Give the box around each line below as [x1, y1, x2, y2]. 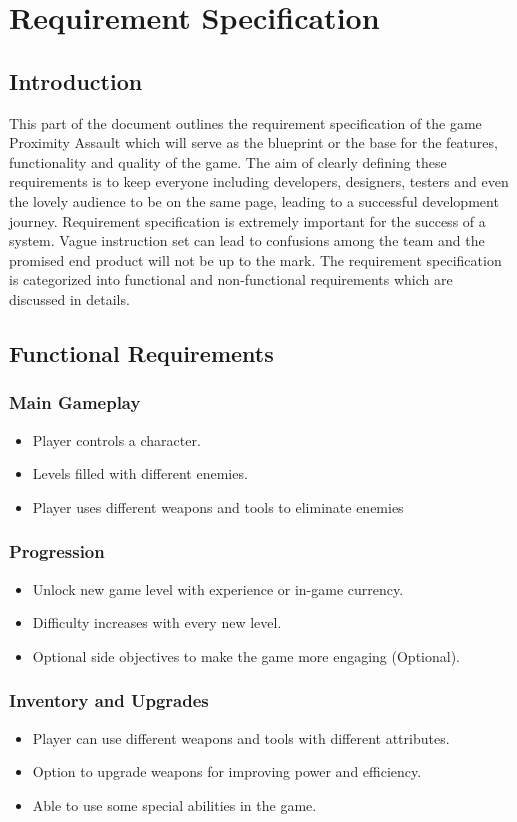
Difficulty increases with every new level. [32, 612, 282, 633]
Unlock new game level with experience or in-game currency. [32, 578, 404, 599]
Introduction [9, 65, 143, 96]
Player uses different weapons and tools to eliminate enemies [32, 496, 404, 517]
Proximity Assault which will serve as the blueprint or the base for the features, [9, 132, 498, 153]
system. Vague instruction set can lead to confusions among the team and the [9, 230, 485, 251]
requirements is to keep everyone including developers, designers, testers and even [9, 171, 509, 192]
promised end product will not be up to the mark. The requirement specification [9, 249, 502, 270]
